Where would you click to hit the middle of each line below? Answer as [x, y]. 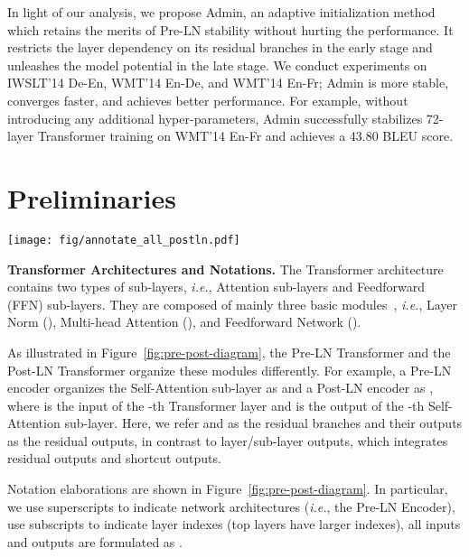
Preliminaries [92, 197]
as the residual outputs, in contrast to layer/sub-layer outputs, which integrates [228, 440]
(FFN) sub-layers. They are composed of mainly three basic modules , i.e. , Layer [233, 304]
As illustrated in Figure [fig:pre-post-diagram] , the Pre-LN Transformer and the [229, 352]
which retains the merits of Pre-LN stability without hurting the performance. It [230, 29]
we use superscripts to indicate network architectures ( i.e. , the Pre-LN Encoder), [231, 506]
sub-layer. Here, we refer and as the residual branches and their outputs [263, 423]
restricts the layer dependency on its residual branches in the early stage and [220, 47]
